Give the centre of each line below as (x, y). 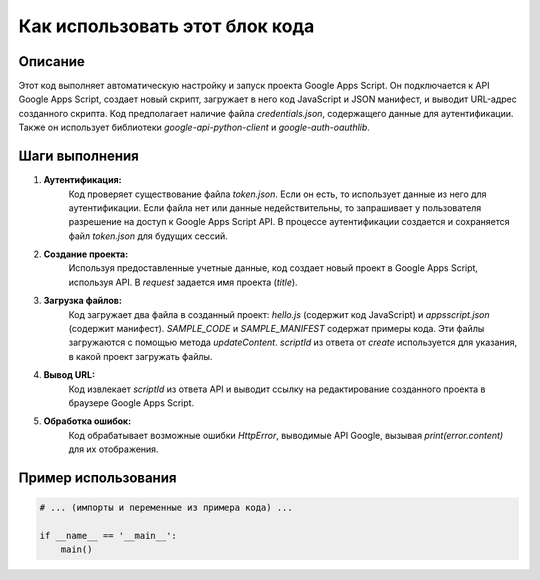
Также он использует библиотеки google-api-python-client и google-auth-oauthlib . (194, 127)
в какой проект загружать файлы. (140, 356)
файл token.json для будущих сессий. (148, 236)
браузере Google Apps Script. (131, 403)
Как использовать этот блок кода (166, 26)
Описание (51, 61)
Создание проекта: (86, 254)
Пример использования (97, 477)
